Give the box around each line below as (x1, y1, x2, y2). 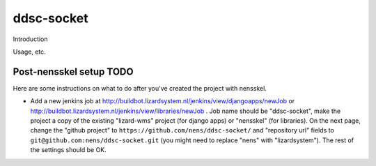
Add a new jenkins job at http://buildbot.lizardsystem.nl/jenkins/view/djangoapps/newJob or (30, 97, 295, 105)
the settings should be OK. (30, 146, 107, 154)
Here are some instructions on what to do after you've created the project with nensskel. (13, 84, 267, 92)
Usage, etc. (13, 47, 47, 56)
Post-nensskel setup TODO (13, 66, 134, 77)
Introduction (13, 35, 48, 43)
